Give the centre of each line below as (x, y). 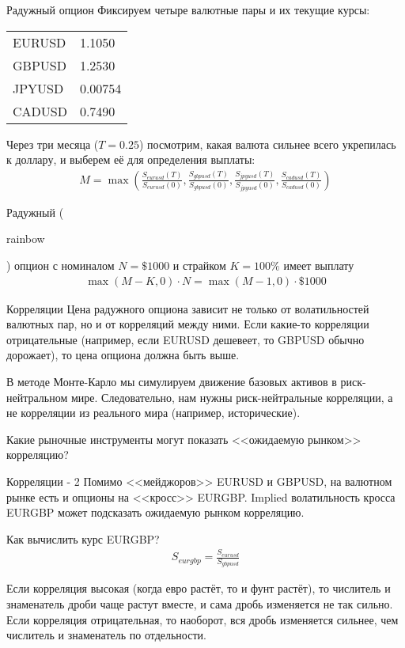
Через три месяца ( (53, 144)
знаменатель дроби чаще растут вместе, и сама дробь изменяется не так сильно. (200, 603)
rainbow (26, 239)
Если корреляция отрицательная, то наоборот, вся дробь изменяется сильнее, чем (202, 619)
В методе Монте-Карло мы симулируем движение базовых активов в (172, 381)
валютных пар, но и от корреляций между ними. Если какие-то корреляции (188, 324)
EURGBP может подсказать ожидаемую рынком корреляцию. (155, 512)
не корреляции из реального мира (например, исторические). (153, 413)
